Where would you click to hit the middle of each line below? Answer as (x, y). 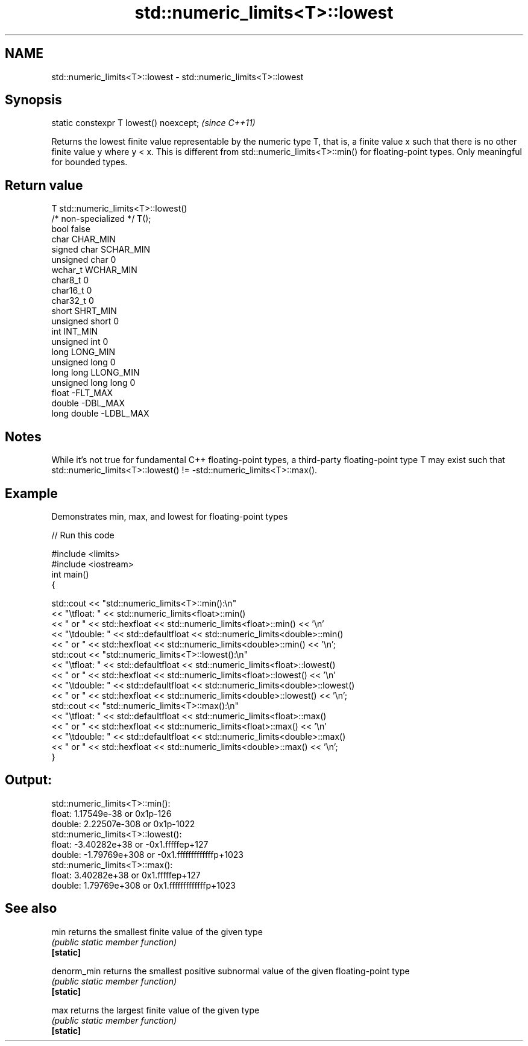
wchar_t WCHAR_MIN (94, 270)
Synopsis (33, 100)
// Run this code (83, 535)
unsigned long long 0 (93, 383)
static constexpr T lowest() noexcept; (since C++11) (153, 123)
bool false (71, 229)
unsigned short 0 (85, 321)
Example (31, 493)
